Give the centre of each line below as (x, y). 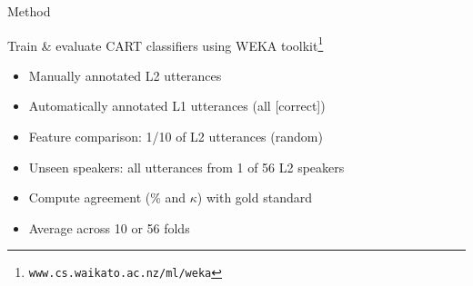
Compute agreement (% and (107, 197)
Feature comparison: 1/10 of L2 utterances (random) (176, 137)
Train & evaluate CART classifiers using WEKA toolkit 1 (166, 44)
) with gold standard (254, 197)
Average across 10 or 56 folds (109, 227)
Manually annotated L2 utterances (125, 75)
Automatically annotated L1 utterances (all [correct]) (177, 106)
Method (29, 11)
